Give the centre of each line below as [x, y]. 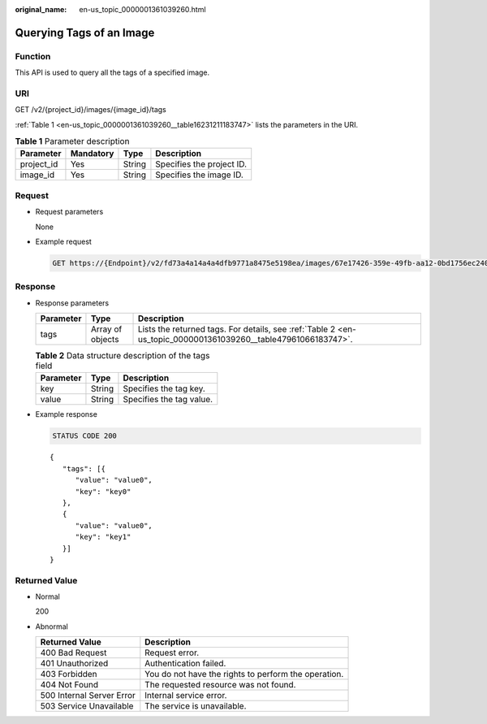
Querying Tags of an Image [85, 33]
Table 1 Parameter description [72, 141]
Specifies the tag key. [164, 388]
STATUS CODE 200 [85, 436]
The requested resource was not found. [220, 685]
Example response [66, 414]
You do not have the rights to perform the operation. [244, 674]
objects [105, 340]
